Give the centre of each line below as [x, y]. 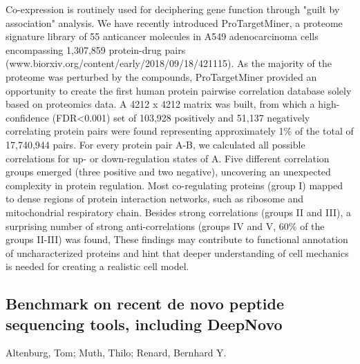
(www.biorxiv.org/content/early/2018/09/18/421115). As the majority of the [169, 63]
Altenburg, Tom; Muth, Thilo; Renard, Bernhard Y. [116, 353]
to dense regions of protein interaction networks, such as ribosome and [155, 199]
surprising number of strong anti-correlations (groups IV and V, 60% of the [165, 226]
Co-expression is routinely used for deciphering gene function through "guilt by [173, 9]
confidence [27, 117]
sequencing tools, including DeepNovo [144, 324]
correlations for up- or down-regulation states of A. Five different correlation [168, 158]
